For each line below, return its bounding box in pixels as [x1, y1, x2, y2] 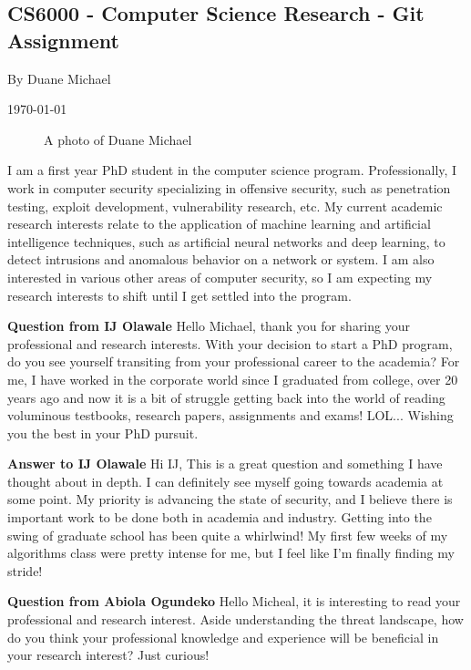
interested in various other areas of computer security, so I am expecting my [7, 267, 433, 286]
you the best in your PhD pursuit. [7, 423, 199, 442]
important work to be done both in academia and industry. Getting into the [7, 508, 432, 527]
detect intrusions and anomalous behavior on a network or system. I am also [7, 250, 435, 269]
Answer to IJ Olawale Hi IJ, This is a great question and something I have [7, 454, 443, 473]
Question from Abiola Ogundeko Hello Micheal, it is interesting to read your [7, 592, 461, 611]
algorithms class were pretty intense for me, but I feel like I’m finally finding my [7, 543, 455, 562]
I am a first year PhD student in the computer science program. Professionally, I [7, 160, 457, 180]
